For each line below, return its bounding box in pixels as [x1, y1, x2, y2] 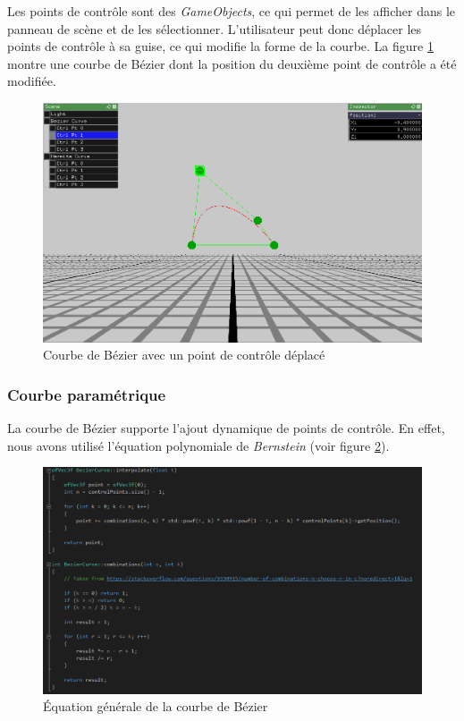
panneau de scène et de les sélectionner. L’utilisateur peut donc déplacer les [7, 19, 422, 38]
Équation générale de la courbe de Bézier [43, 697, 268, 716]
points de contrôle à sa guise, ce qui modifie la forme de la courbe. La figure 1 [7, 37, 434, 55]
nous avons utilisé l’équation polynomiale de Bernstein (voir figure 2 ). [7, 436, 390, 454]
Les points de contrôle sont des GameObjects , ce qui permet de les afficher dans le [7, 2, 455, 20]
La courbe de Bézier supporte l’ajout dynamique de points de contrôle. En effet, [7, 419, 445, 437]
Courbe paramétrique [7, 383, 166, 405]
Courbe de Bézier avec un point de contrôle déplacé [43, 345, 325, 364]
